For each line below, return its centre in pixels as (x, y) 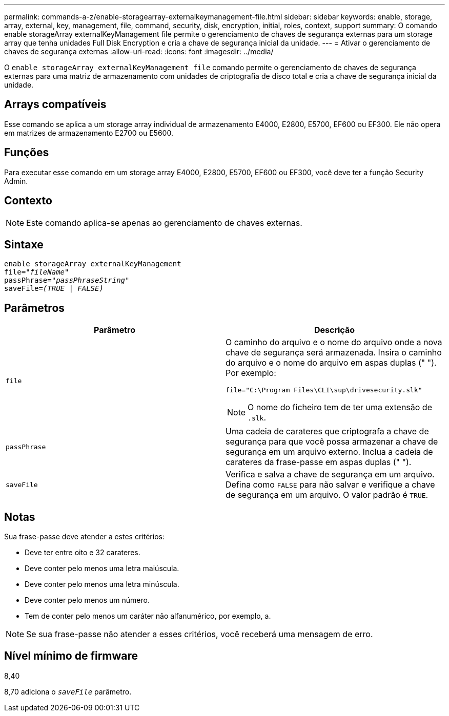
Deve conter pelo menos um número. (87, 600)
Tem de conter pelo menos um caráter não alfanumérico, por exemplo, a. (148, 616)
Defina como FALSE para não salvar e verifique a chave (330, 485)
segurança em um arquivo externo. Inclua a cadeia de (329, 452)
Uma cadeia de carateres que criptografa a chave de (327, 431)
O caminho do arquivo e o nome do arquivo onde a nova (334, 342)
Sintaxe (24, 244)
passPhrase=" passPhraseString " (67, 280)
